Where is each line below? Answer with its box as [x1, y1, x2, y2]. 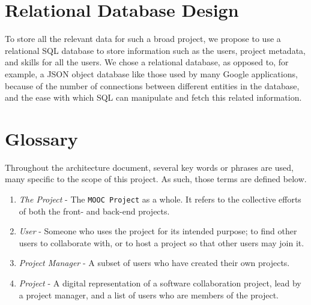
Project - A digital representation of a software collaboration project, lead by [19, 277, 301, 289]
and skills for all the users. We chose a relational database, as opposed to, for [5, 56, 289, 68]
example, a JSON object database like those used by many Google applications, [5, 67, 298, 80]
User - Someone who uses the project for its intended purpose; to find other [19, 225, 297, 237]
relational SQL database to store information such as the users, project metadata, [5, 44, 306, 56]
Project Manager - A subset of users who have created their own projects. [19, 256, 290, 269]
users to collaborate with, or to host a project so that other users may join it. [19, 236, 304, 249]
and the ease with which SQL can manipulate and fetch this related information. [5, 91, 302, 104]
